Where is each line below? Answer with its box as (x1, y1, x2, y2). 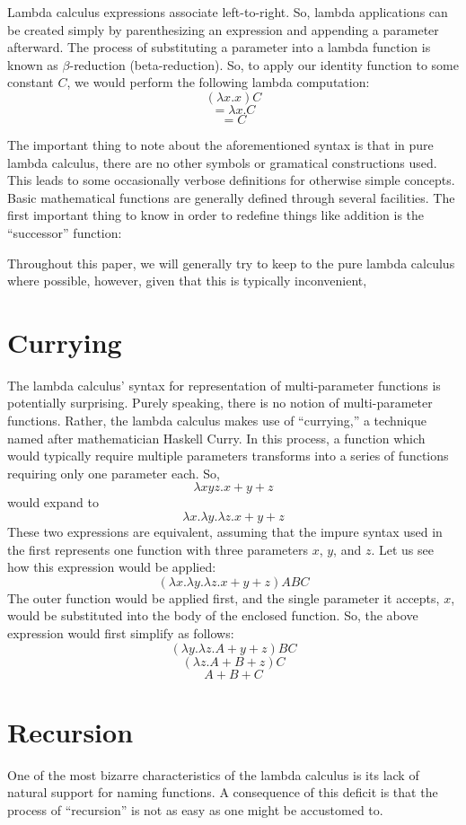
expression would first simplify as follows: (7, 623, 234, 642)
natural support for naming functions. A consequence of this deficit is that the (7, 783, 438, 802)
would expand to (7, 493, 99, 512)
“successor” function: (7, 223, 122, 241)
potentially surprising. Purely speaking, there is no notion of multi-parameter (7, 393, 433, 412)
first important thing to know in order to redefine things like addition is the (7, 206, 425, 224)
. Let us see (371, 540, 434, 558)
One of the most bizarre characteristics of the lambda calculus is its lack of (7, 765, 419, 784)
